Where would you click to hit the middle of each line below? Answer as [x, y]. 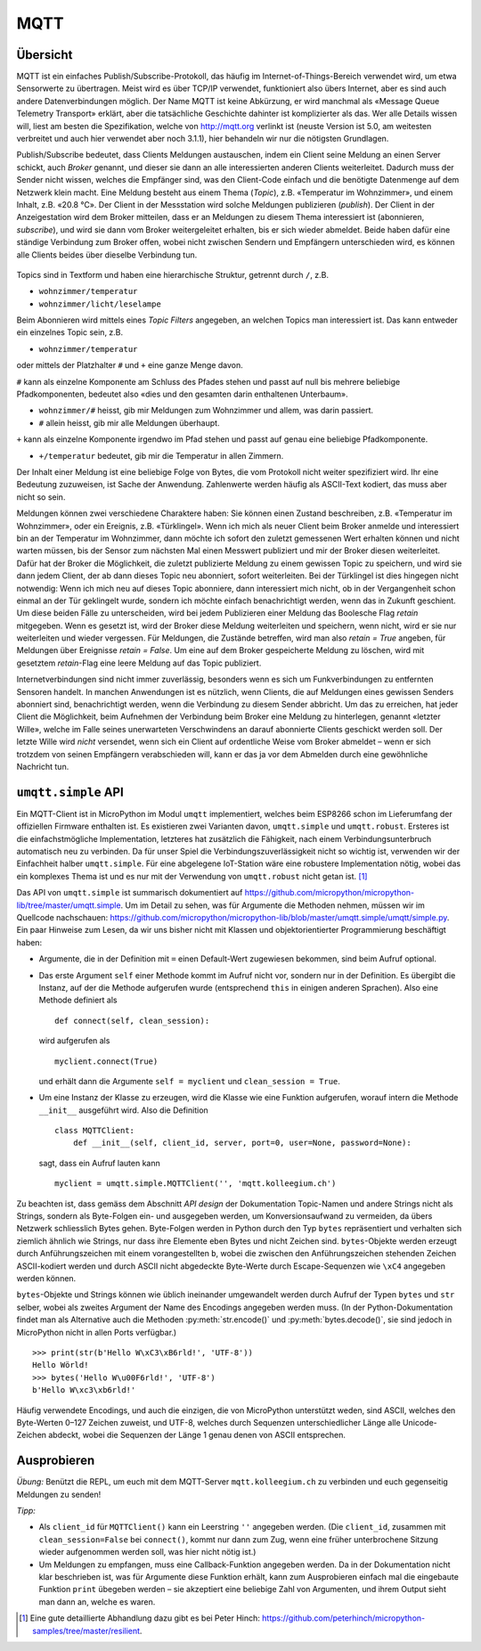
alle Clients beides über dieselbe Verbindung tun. [107, 255]
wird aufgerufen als [74, 1041]
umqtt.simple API [70, 792]
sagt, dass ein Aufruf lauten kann [99, 1163]
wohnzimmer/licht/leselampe [100, 304]
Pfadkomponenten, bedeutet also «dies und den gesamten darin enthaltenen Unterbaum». [182, 394]
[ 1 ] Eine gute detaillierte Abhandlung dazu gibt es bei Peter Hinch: [139, 1618]
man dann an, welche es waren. [97, 1602]
